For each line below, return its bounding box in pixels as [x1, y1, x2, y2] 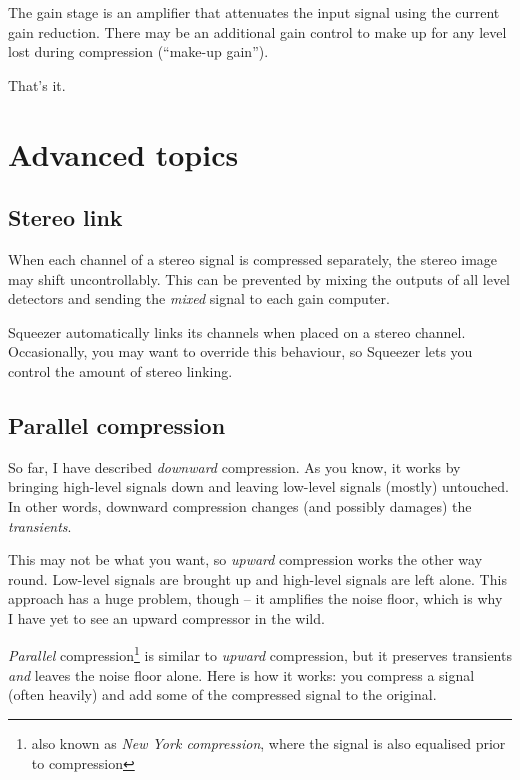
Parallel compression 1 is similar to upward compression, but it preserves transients [8, 642, 512, 666]
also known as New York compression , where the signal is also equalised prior [31, 732, 506, 753]
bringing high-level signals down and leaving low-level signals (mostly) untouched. [8, 476, 509, 497]
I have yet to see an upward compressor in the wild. [8, 607, 325, 628]
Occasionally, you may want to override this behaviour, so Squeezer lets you [8, 341, 473, 362]
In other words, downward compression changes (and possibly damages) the [8, 495, 472, 516]
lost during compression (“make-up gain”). [8, 41, 269, 62]
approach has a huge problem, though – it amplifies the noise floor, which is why [8, 588, 503, 609]
